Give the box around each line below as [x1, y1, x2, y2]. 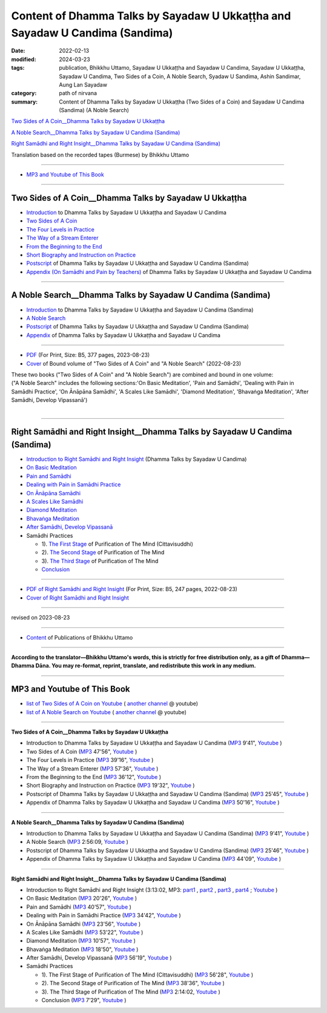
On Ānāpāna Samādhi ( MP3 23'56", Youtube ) [26, 920, 141, 928]
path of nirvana [59, 90, 97, 97]
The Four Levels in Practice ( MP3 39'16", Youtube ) [26, 757, 154, 764]
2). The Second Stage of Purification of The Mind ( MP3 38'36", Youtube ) [41, 980, 225, 987]
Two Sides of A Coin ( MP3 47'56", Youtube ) [26, 747, 137, 755]
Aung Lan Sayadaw [59, 81, 107, 88]
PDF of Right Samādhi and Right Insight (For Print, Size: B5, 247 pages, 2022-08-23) [26, 586, 237, 593]
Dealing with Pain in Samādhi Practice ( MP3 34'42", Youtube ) [26, 912, 181, 919]
